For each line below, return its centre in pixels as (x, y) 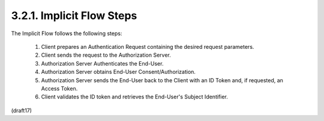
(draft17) (22, 110)
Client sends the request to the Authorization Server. (106, 55)
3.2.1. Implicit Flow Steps (74, 15)
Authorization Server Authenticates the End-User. (102, 63)
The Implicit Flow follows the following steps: (67, 33)
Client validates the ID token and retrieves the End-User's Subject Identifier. (134, 97)
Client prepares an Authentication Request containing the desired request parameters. (148, 46)
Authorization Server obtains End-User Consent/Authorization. (118, 72)
